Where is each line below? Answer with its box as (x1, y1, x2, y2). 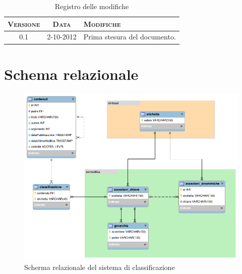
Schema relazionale (4, 63, 139, 84)
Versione (8, 18, 40, 29)
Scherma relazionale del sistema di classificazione (24, 262, 175, 272)
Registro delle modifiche (54, 1, 129, 11)
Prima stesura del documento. (83, 31, 176, 42)
